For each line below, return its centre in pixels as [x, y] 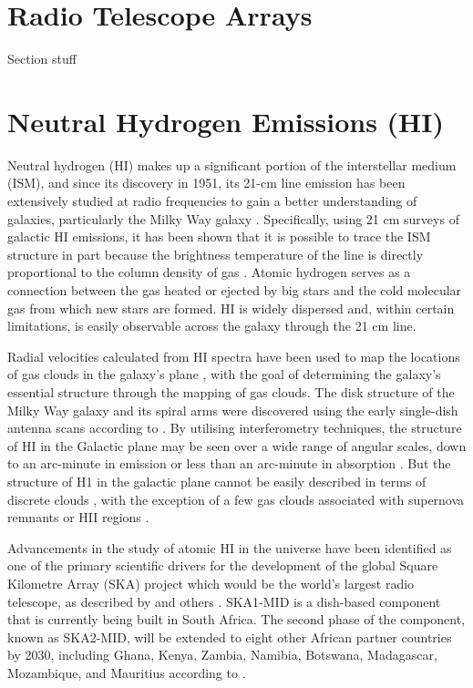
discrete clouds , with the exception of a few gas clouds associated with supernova [236, 499]
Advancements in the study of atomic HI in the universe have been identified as [230, 547]
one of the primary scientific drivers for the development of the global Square [223, 565]
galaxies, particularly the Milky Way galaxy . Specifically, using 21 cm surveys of [233, 218]
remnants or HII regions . [78, 517]
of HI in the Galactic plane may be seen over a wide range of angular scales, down [237, 445]
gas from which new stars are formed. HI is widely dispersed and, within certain [231, 308]
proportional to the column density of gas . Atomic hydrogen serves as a [209, 272]
